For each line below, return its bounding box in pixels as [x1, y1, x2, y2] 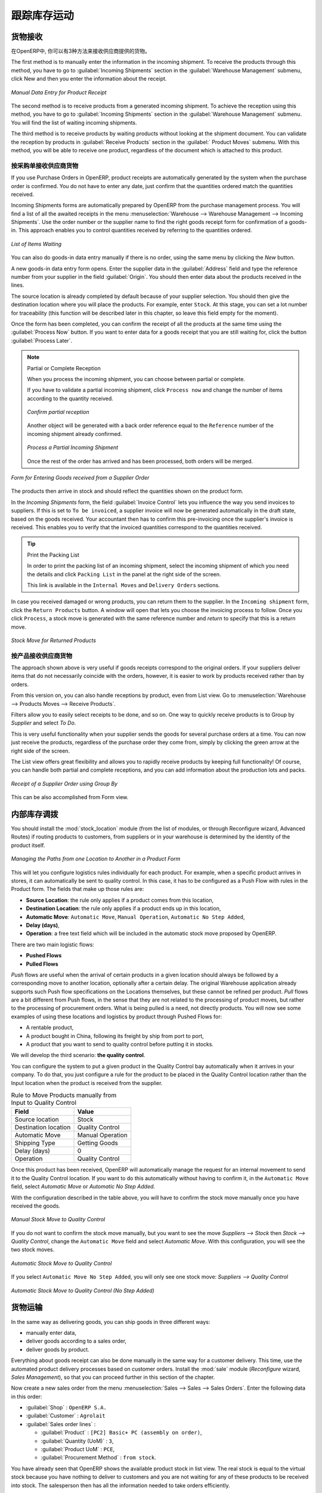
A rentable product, [26, 1024, 74, 1031]
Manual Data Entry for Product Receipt [11, 88, 107, 96]
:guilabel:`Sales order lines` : [26, 1420, 96, 1427]
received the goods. [11, 1202, 61, 1209]
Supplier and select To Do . [11, 720, 76, 727]
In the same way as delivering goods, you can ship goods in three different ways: [11, 1318, 210, 1325]
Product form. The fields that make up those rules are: [11, 886, 144, 893]
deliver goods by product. [26, 1345, 89, 1353]
